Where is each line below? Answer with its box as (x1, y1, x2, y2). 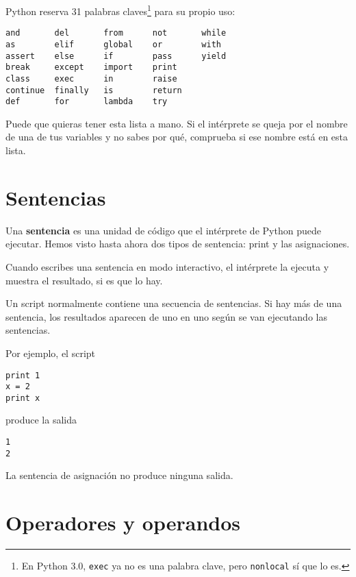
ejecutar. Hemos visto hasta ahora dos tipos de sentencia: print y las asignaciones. (5, 236, 350, 251)
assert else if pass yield (5, 51, 227, 61)
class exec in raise (5, 73, 177, 84)
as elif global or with (5, 39, 221, 49)
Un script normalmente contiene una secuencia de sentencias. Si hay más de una (5, 296, 342, 310)
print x (5, 393, 40, 403)
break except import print (5, 62, 177, 73)
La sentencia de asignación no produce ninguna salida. (5, 468, 233, 482)
